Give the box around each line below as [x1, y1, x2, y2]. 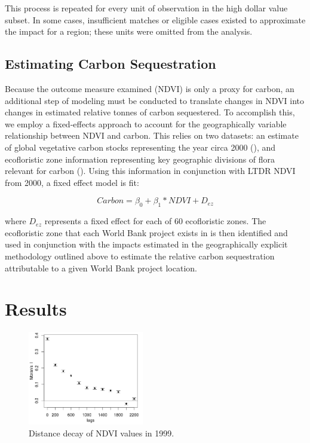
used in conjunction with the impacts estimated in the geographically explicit [5, 238, 288, 250]
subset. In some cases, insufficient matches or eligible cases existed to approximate [5, 13, 306, 26]
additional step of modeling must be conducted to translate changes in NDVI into [5, 94, 305, 106]
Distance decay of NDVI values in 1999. [29, 426, 174, 439]
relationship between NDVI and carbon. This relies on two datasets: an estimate [5, 129, 299, 142]
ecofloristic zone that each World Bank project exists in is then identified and [5, 226, 288, 239]
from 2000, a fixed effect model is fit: [5, 176, 139, 188]
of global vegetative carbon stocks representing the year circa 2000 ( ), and [5, 140, 276, 153]
